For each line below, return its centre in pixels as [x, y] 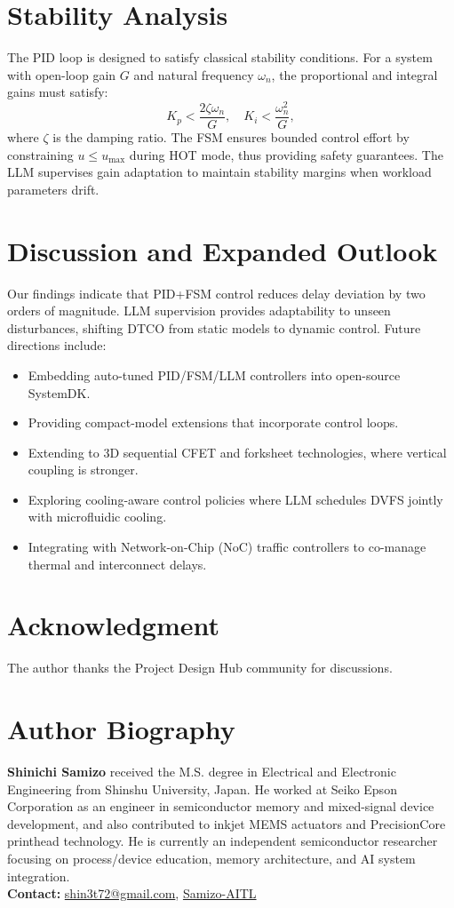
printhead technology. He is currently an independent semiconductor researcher [223, 841]
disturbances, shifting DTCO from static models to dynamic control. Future [214, 327]
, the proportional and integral [354, 74]
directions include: [57, 345]
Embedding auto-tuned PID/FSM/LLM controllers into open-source [214, 374]
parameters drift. [53, 189]
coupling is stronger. [83, 470]
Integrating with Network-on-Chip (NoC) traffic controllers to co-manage [227, 547]
